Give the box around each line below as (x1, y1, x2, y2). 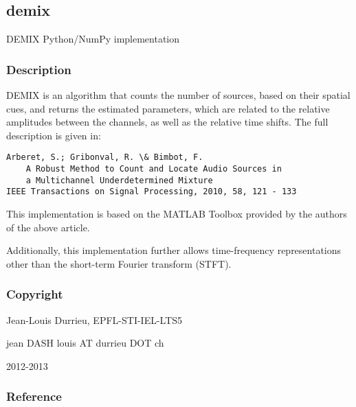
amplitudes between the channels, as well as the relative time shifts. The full (6, 115, 329, 129)
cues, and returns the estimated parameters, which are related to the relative (6, 101, 330, 115)
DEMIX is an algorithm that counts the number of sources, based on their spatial (6, 88, 351, 102)
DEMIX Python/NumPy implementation (6, 32, 180, 46)
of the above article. (6, 220, 90, 234)
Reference (6, 388, 62, 405)
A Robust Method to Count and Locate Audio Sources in (25, 164, 282, 174)
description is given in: (6, 128, 101, 142)
